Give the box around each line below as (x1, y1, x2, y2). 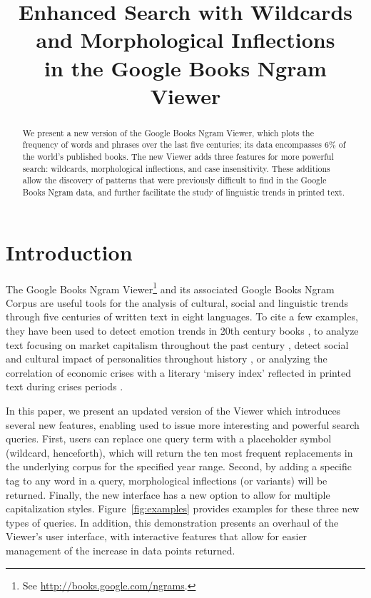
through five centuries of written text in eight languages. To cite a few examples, (6, 309, 358, 324)
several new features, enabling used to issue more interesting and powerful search (6, 417, 360, 432)
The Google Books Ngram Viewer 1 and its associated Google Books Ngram (6, 279, 335, 296)
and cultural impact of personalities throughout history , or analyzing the (6, 351, 327, 366)
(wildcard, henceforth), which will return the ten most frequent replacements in (6, 445, 353, 460)
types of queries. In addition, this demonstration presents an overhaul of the (6, 515, 339, 529)
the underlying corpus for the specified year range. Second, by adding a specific (6, 459, 352, 474)
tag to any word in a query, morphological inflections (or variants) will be (6, 472, 327, 487)
